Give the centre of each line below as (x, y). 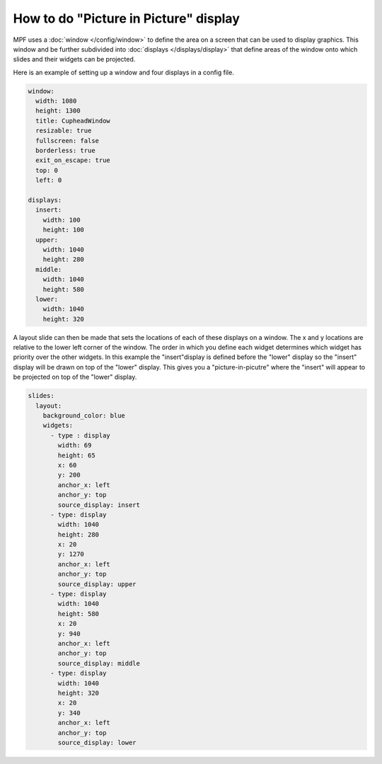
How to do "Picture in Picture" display (126, 18)
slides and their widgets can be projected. (74, 59)
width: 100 (62, 220)
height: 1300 (58, 111)
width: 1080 (56, 101)
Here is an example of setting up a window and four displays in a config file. (124, 72)
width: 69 (75, 445)
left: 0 (49, 180)
